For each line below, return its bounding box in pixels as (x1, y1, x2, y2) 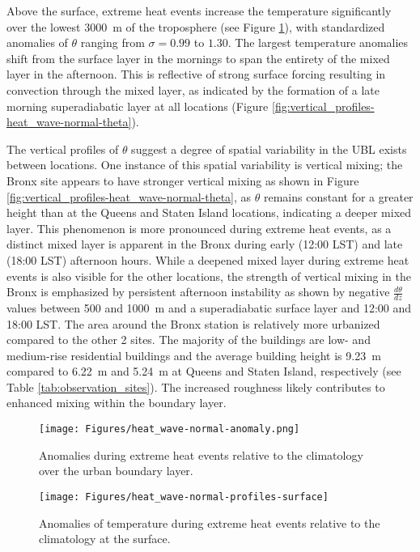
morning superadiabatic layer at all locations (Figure (6, 97, 269, 114)
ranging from (80, 34, 145, 51)
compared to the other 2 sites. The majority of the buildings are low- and (6, 331, 371, 348)
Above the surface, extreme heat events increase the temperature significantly (6, 2, 392, 19)
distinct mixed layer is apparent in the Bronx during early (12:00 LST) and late (6, 236, 403, 253)
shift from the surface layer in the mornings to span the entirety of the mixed (6, 49, 390, 66)
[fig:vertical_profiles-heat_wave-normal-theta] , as (6, 188, 252, 205)
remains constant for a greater (263, 188, 414, 205)
